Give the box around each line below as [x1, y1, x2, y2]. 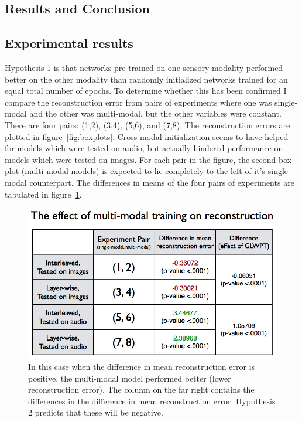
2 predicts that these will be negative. [28, 406, 163, 418]
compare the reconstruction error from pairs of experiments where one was [5, 96, 272, 108]
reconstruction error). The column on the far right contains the [28, 383, 255, 396]
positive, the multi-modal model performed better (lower [28, 372, 231, 384]
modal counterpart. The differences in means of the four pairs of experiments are [5, 176, 294, 188]
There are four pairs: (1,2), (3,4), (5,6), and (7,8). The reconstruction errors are [5, 118, 290, 131]
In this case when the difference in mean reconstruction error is [28, 360, 255, 373]
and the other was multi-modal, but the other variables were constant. [29, 107, 282, 120]
